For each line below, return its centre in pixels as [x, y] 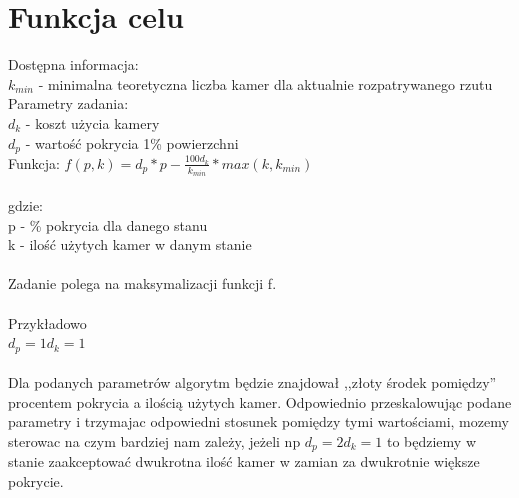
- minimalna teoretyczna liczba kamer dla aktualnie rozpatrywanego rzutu [265, 83]
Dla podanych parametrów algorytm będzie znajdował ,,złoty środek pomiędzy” [252, 382]
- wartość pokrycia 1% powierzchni [132, 142]
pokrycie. [36, 481]
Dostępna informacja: [73, 64]
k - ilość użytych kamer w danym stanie [130, 244]
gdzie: [25, 205]
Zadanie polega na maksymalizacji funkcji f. [142, 283]
